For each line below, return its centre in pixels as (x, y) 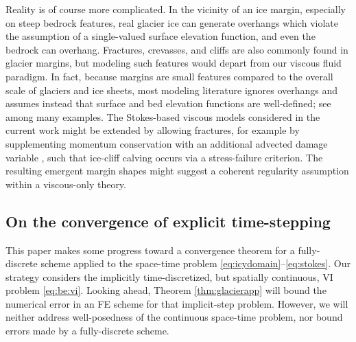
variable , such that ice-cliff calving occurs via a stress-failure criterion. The (164, 157)
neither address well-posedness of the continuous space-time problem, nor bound (174, 317)
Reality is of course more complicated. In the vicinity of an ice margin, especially (176, 9)
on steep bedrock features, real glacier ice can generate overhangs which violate (172, 22)
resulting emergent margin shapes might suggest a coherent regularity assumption (177, 171)
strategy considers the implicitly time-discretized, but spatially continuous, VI (169, 276)
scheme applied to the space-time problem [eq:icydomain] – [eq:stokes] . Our (195, 263)
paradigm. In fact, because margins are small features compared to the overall (169, 76)
